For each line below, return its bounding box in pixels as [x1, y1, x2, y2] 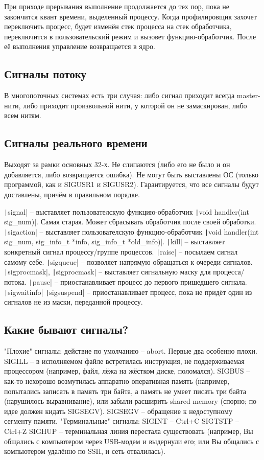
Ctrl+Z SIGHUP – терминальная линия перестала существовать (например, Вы [4, 425, 253, 436]
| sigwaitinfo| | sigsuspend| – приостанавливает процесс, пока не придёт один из [4, 286, 252, 297]
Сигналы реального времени [4, 135, 148, 151]
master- [236, 90, 260, 101]
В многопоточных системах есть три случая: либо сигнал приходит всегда [4, 90, 235, 101]
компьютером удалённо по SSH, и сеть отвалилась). [4, 446, 165, 456]
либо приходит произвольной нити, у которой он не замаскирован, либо [23, 100, 247, 110]
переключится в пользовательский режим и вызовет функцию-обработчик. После [4, 31, 256, 41]
